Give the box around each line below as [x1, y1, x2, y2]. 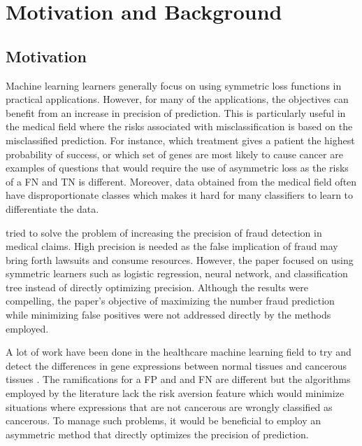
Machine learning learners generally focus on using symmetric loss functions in [6, 78, 342, 92]
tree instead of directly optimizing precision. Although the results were [6, 279, 308, 294]
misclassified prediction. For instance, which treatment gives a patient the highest [6, 132, 355, 147]
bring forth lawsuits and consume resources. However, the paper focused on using [6, 252, 354, 267]
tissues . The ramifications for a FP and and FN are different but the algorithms [6, 372, 351, 386]
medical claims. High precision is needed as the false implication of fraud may [6, 239, 338, 253]
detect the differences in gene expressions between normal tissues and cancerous [6, 358, 347, 372]
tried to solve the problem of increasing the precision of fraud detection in [6, 225, 322, 239]
